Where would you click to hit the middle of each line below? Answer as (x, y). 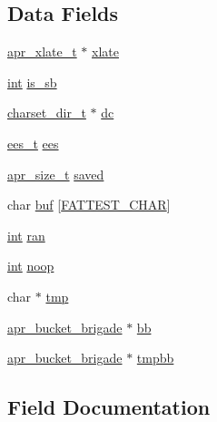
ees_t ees (33, 143)
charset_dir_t (47, 113)
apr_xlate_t (42, 51)
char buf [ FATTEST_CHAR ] (89, 205)
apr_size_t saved (56, 174)
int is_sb (32, 82)
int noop (31, 266)
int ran (26, 235)
